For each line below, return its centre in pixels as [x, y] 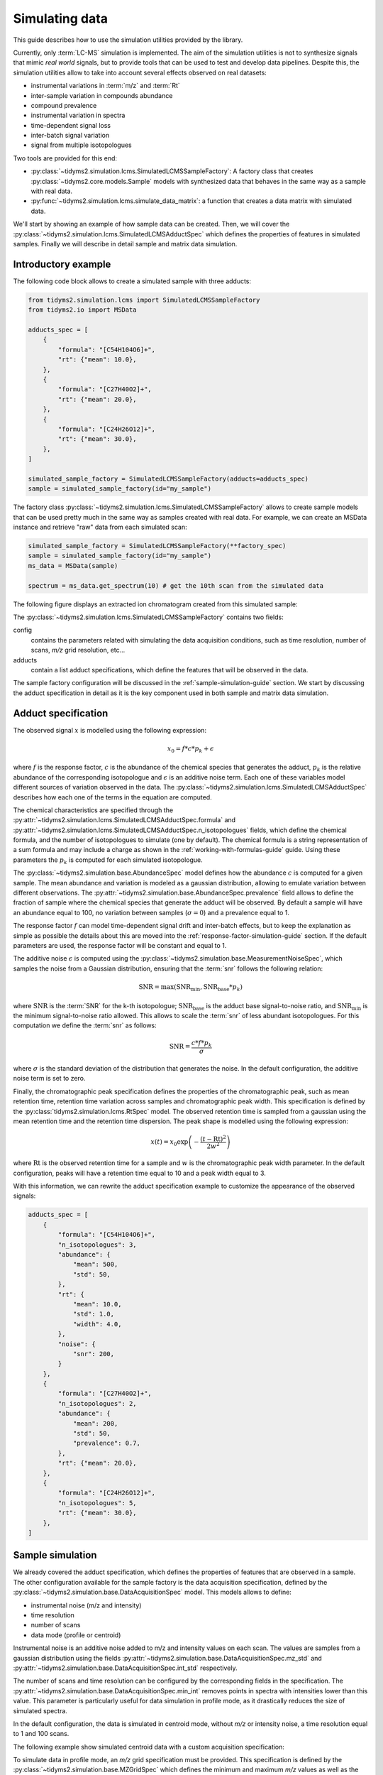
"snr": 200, [94, 1354]
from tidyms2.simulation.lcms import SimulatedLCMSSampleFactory [144, 300]
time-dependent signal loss [71, 125]
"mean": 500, [95, 1265]
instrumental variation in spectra [78, 115]
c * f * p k [201, 1044]
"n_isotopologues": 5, [98, 1503]
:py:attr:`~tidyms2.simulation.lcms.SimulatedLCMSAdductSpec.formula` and [124, 820]
